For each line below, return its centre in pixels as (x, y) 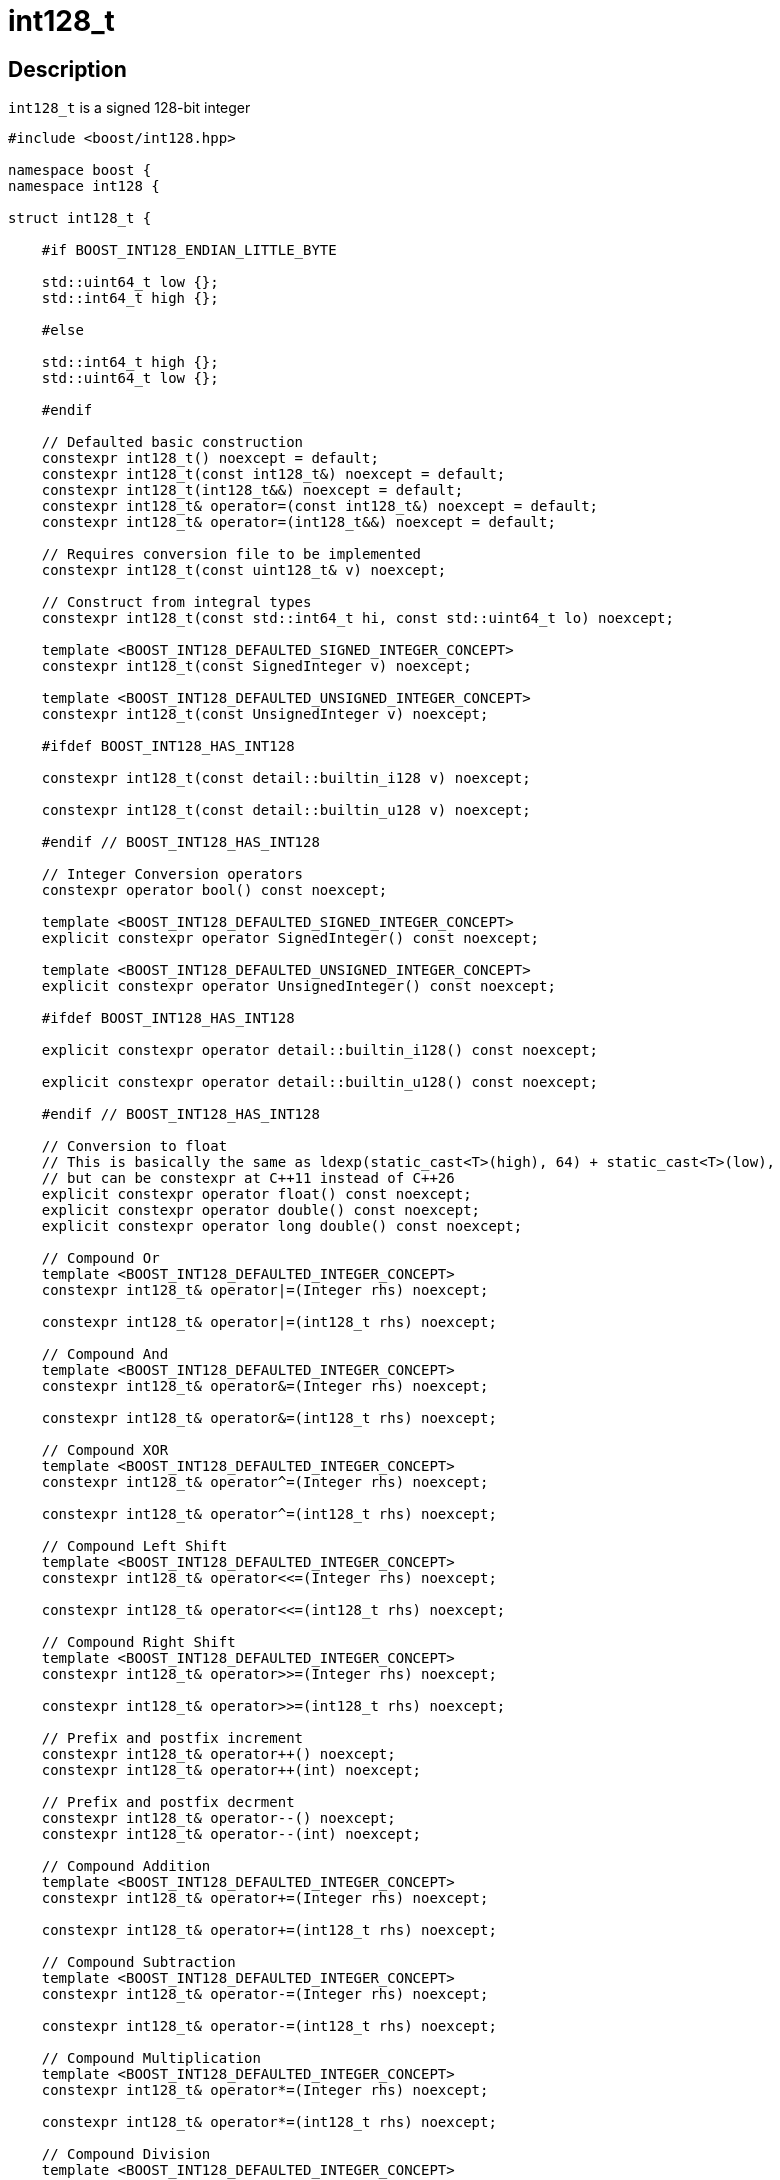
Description (67, 69)
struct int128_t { (80, 218)
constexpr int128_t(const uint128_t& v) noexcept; (244, 570)
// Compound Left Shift (134, 1546)
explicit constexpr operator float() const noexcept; (256, 1194)
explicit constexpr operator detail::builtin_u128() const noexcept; (320, 1082)
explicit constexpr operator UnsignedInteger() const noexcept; (298, 986)
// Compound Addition (126, 1866)
